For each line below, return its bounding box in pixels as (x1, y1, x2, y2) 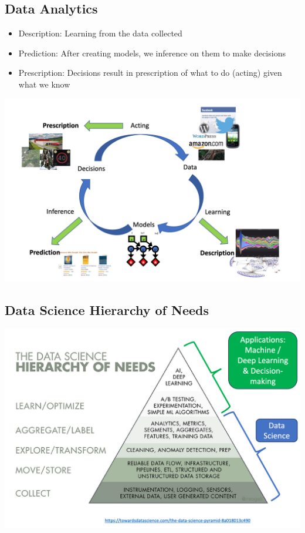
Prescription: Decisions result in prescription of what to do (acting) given (18, 66, 282, 79)
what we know (18, 78, 70, 90)
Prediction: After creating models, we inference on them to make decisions (18, 46, 286, 59)
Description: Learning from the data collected (18, 27, 182, 39)
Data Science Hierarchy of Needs (5, 300, 209, 319)
